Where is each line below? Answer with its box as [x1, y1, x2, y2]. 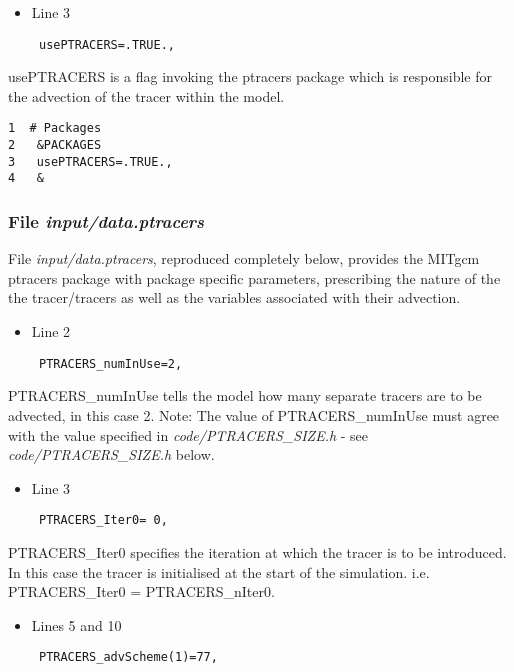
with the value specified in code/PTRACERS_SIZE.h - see [8, 424, 369, 445]
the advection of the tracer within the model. [8, 85, 285, 106]
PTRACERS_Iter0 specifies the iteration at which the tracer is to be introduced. [8, 541, 507, 562]
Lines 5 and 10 [31, 614, 122, 635]
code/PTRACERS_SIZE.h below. [8, 444, 215, 465]
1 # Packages [8, 121, 102, 136]
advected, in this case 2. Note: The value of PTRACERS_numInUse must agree [8, 404, 500, 425]
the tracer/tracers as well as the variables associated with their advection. [8, 287, 461, 308]
